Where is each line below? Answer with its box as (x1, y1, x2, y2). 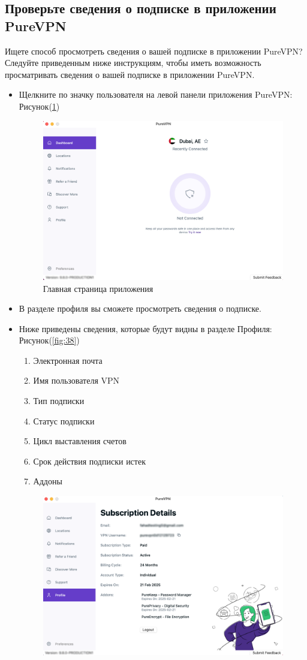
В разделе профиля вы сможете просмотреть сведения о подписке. (19, 302, 261, 315)
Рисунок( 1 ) (19, 100, 60, 112)
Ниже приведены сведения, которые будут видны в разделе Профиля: (19, 322, 272, 334)
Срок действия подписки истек (33, 454, 146, 467)
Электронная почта (33, 354, 103, 366)
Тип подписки (33, 394, 85, 407)
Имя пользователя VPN (33, 374, 120, 387)
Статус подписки (33, 414, 95, 427)
